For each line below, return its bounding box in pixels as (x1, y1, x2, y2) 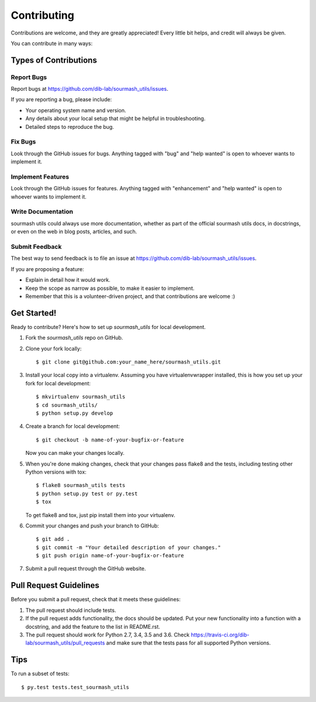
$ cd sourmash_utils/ (36, 402, 98, 408)
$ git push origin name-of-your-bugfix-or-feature (36, 552, 184, 559)
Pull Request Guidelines (11, 580, 99, 591)
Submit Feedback (11, 243, 62, 251)
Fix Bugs (11, 138, 36, 146)
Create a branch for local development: (25, 423, 120, 430)
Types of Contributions (11, 55, 97, 65)
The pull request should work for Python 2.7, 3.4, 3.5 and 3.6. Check (25, 631, 190, 638)
